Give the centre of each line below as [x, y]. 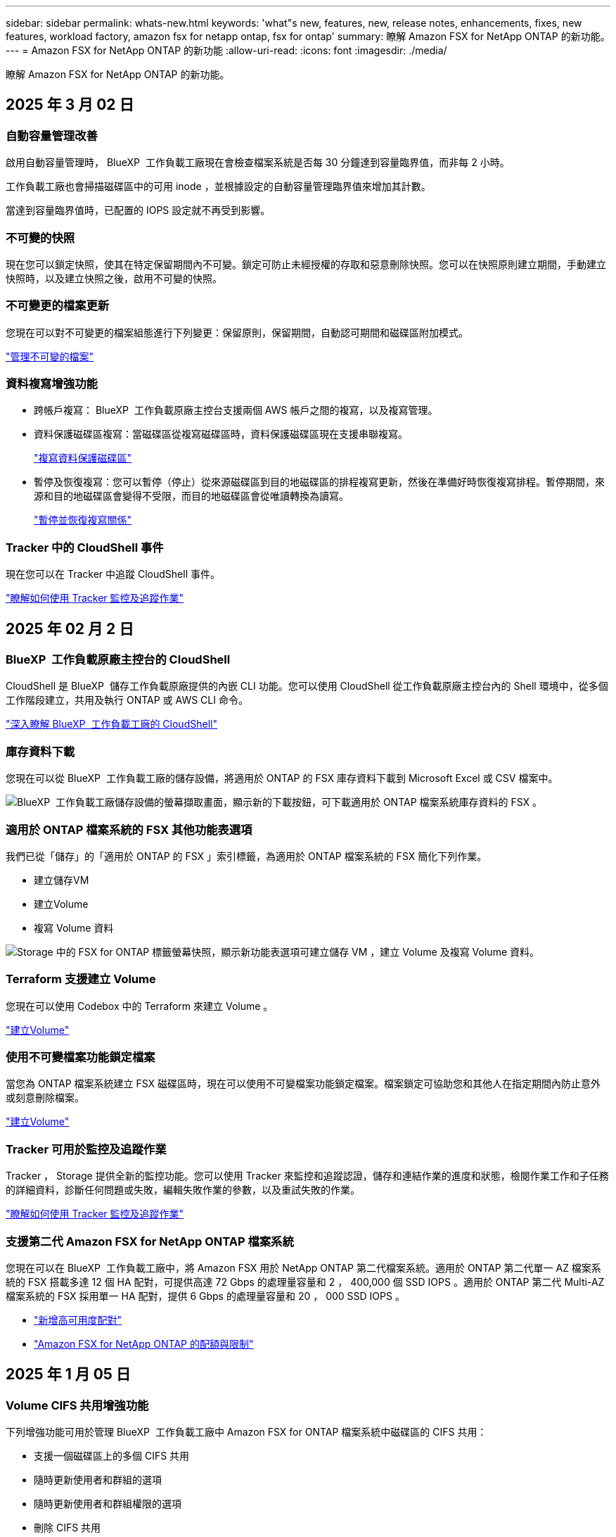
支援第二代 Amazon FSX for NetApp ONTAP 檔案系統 [150, 1241]
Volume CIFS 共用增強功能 [77, 1405]
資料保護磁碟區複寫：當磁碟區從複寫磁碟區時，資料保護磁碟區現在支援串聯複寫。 [221, 434]
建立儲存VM [62, 880]
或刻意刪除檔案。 [45, 1098]
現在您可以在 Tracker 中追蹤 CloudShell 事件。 [113, 574]
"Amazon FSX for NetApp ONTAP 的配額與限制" [144, 1343]
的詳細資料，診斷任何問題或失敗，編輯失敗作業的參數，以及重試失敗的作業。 [183, 1190]
